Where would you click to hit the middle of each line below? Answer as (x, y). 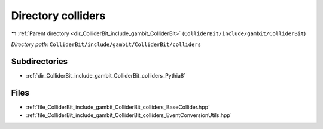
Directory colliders (58, 16)
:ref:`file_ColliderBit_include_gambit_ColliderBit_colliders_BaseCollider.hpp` (118, 107)
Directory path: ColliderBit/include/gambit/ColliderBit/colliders (106, 44)
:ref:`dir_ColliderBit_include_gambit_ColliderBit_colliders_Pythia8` (106, 75)
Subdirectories (39, 61)
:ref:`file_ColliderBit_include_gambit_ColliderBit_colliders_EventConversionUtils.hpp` (129, 115)
